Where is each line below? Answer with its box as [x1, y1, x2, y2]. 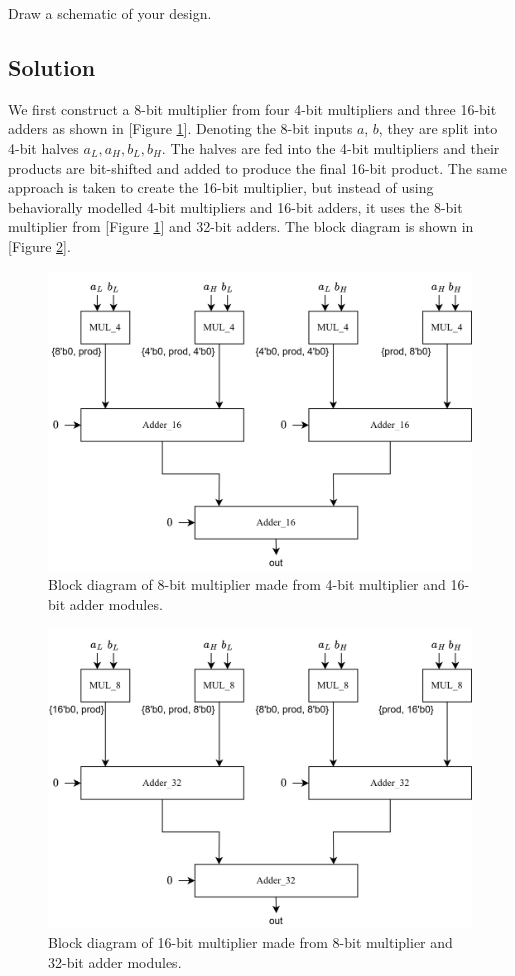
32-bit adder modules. [48, 951, 182, 972]
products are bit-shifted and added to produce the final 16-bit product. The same [8, 157, 507, 178]
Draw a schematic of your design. [8, 3, 212, 23]
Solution [8, 51, 96, 82]
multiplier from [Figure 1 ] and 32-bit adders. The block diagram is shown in [8, 216, 474, 237]
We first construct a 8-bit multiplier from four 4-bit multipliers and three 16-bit [8, 98, 497, 119]
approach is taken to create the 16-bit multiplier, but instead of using [8, 177, 434, 198]
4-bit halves [8, 137, 79, 158]
